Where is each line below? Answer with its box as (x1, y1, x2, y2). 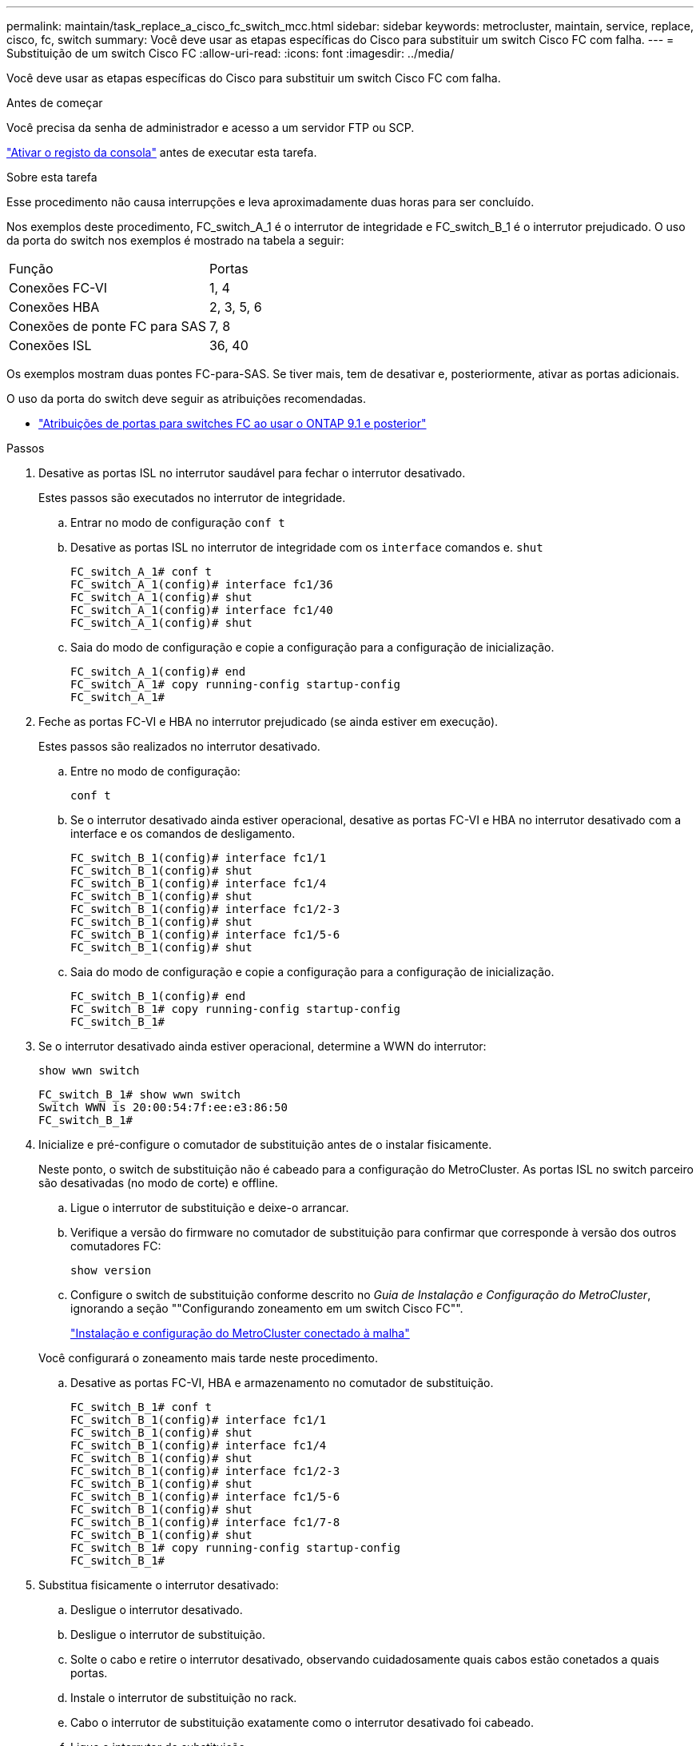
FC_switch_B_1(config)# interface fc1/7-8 (70, 1516, 340, 1529)
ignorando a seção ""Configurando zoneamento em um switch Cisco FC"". (70, 1302, 463, 1315)
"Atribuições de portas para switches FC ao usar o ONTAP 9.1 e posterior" (38, 417, 427, 430)
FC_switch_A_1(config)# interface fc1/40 (70, 604, 333, 616)
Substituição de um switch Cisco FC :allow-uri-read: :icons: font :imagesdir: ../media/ (6, 46, 455, 60)
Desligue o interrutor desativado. (70, 1603, 243, 1616)
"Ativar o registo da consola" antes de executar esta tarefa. (6, 145, 317, 159)
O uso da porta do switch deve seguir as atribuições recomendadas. (6, 392, 367, 405)
